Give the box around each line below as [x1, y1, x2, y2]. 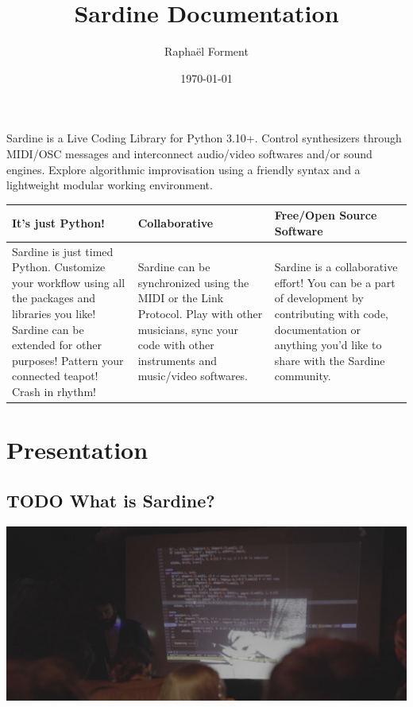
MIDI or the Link [137, 289, 224, 306]
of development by [274, 289, 364, 306]
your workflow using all [12, 274, 125, 290]
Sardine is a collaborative [274, 258, 398, 275]
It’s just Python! [12, 214, 105, 231]
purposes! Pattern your [12, 352, 124, 368]
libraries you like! [12, 305, 96, 321]
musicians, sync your [137, 320, 238, 337]
